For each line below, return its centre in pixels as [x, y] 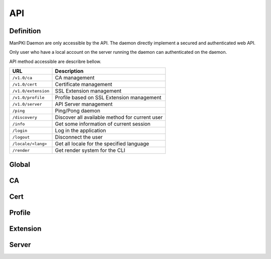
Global [20, 164]
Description [69, 71]
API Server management [84, 104]
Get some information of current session [103, 124]
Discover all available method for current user [109, 117]
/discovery [25, 117]
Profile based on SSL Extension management [108, 98]
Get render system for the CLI [90, 150]
